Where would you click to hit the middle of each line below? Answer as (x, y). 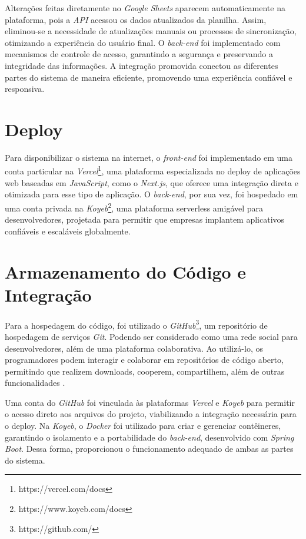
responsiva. (25, 89)
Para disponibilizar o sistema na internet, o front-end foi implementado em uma (149, 157)
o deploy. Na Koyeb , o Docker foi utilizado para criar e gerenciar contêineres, (143, 426)
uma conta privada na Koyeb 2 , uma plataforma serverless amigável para (134, 207)
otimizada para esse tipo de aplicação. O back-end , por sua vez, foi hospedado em (152, 194)
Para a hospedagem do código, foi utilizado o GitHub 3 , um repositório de (136, 324)
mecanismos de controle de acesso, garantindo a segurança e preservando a (139, 54)
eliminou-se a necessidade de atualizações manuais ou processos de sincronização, (151, 31)
